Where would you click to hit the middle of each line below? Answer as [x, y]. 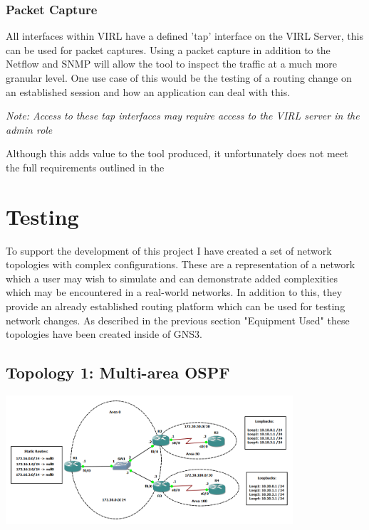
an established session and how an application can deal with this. [148, 91]
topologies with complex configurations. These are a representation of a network [181, 264]
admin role [29, 129]
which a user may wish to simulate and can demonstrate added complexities [172, 278]
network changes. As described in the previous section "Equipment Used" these [178, 320]
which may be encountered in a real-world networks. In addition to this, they [174, 292]
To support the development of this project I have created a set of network [169, 250]
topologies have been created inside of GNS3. [104, 334]
